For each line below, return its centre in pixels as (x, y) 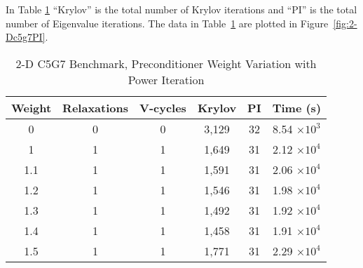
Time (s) (297, 107)
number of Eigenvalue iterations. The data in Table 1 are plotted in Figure (167, 23)
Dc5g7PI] (26, 37)
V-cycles (163, 107)
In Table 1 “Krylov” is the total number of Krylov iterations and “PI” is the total (181, 9)
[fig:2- (345, 23)
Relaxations (95, 107)
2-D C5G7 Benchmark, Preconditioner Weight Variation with (166, 63)
